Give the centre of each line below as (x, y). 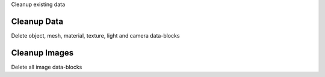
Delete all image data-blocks (47, 67)
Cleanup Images (42, 53)
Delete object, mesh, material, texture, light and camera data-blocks (95, 35)
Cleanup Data (37, 21)
